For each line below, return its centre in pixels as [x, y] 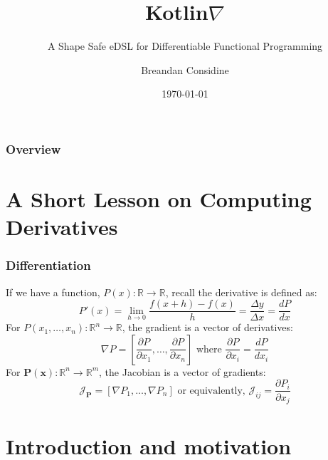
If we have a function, [53, 292]
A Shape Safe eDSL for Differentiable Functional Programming [185, 46]
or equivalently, [211, 391]
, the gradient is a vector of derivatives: [207, 327]
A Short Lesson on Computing [159, 199]
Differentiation [48, 265]
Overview [33, 148]
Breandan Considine [185, 69]
